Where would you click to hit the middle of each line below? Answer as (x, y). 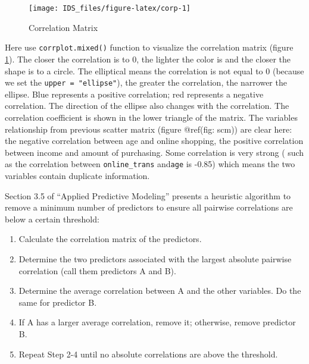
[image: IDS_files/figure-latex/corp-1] (110, 8)
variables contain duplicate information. (77, 175)
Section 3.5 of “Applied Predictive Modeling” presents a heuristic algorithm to (148, 195)
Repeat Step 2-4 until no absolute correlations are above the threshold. (148, 354)
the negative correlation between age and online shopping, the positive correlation (154, 141)
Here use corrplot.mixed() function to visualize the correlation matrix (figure (149, 47)
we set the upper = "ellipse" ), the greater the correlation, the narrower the (146, 82)
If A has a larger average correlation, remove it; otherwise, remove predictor (157, 322)
